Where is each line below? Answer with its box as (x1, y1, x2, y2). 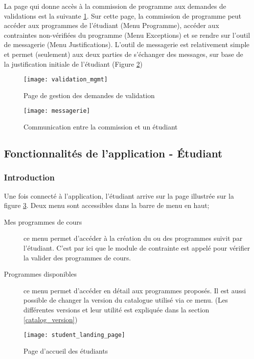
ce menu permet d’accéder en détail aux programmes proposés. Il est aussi (23, 285, 246, 295)
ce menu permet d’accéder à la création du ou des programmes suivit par (23, 233, 243, 243)
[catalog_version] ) (23, 314, 78, 324)
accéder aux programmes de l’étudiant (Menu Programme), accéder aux (4, 20, 219, 30)
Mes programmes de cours (4, 216, 82, 227)
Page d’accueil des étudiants (23, 345, 108, 356)
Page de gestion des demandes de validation (23, 90, 155, 100)
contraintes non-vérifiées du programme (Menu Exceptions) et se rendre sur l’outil (4, 29, 250, 40)
